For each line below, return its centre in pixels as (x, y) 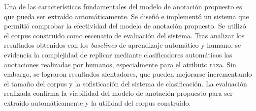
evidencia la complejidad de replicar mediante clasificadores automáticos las (118, 54)
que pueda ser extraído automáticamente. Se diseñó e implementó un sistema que (127, 16)
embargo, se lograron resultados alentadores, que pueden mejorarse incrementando (128, 74)
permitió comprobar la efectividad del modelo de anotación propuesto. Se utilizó (125, 26)
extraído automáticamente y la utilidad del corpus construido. (97, 102)
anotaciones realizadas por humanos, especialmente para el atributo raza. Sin (120, 64)
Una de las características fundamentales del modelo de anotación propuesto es (123, 6)
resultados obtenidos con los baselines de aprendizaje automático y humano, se (123, 45)
